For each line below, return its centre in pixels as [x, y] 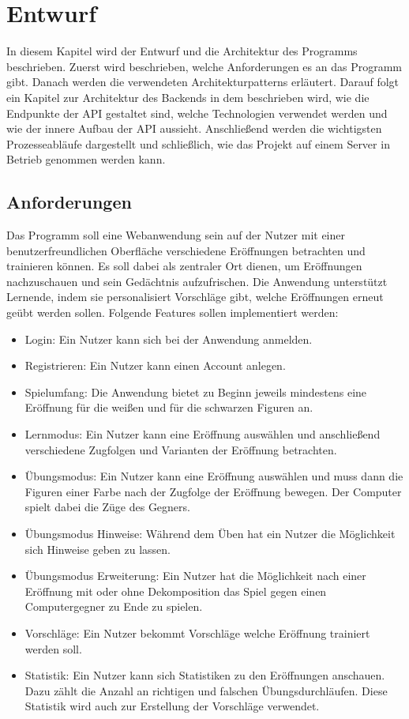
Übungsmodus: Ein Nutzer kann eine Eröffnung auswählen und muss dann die [214, 476]
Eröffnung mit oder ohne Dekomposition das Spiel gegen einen [176, 591]
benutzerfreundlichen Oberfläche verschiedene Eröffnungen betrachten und [186, 250]
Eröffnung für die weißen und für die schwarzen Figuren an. [169, 407]
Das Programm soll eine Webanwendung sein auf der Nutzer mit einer [176, 235]
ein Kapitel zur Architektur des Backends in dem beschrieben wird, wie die [188, 97]
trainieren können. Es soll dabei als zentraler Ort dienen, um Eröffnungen [184, 266]
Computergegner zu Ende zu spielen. [114, 606]
